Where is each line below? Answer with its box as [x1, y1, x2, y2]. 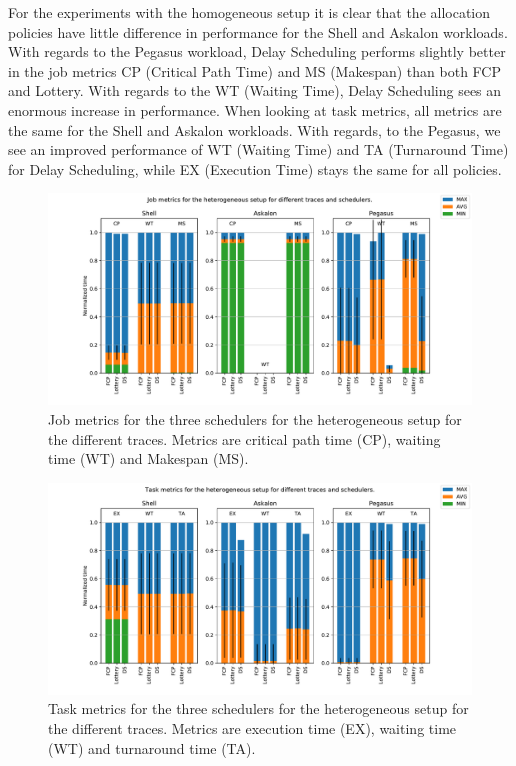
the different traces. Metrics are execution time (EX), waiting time [48, 717, 457, 738]
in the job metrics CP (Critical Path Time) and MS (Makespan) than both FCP [8, 60, 501, 81]
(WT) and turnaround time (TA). [48, 737, 256, 758]
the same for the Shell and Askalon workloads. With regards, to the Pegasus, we [8, 119, 501, 140]
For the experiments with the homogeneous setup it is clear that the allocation [8, 2, 491, 22]
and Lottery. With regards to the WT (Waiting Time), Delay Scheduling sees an [8, 80, 502, 101]
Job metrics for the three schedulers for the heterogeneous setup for [48, 408, 462, 429]
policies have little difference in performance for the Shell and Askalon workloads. [8, 21, 508, 42]
